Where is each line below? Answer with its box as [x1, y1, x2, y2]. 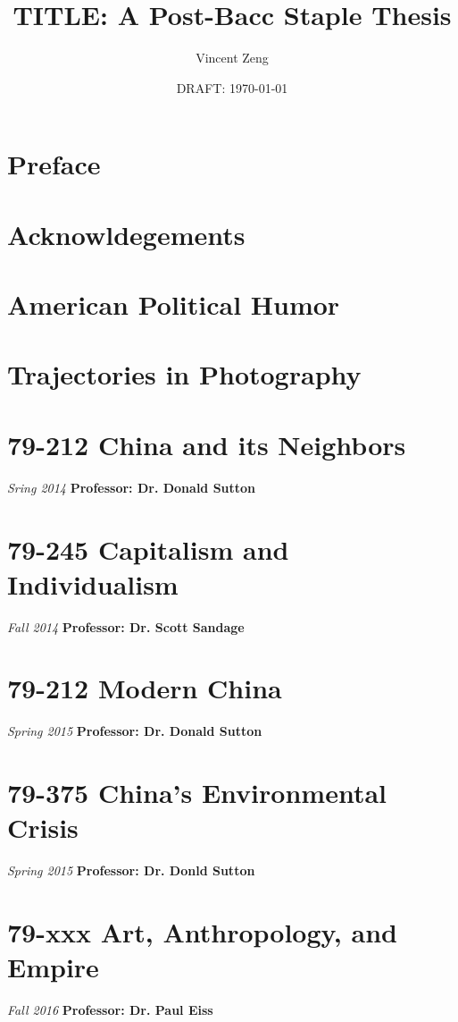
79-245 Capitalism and [7, 530, 289, 567]
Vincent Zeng [196, 48, 269, 67]
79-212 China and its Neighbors [7, 426, 406, 462]
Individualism [7, 565, 179, 602]
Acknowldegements [7, 215, 246, 252]
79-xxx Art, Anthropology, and [7, 914, 397, 950]
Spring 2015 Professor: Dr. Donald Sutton [7, 722, 262, 740]
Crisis [7, 809, 79, 846]
